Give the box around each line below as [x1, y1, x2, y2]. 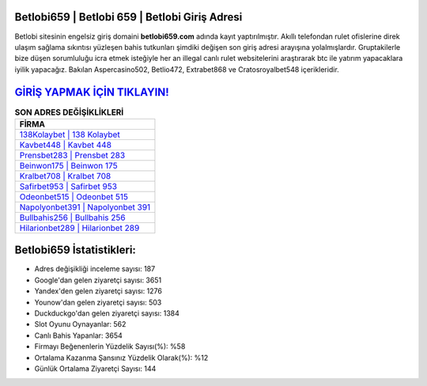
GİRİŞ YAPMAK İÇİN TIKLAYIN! [14, 85, 169, 99]
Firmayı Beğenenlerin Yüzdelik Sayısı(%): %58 [34, 342, 186, 351]
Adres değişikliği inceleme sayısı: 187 [34, 264, 156, 274]
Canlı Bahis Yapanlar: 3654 [34, 331, 123, 340]
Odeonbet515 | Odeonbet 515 [19, 191, 129, 202]
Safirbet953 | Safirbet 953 [19, 180, 118, 191]
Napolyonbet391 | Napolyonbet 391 [19, 202, 151, 213]
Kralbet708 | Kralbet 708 [19, 170, 111, 181]
